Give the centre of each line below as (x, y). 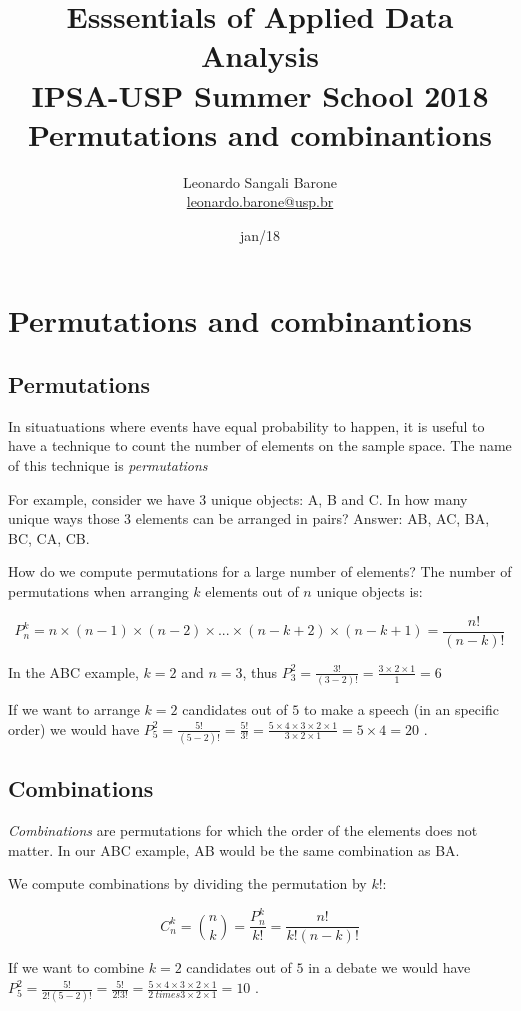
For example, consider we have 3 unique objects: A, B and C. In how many (238, 498)
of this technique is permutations (108, 465)
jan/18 (260, 234)
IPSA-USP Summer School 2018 (260, 94)
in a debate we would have (389, 967)
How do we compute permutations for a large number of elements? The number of (260, 571)
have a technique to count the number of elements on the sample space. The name (260, 445)
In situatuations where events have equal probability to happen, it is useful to (246, 425)
